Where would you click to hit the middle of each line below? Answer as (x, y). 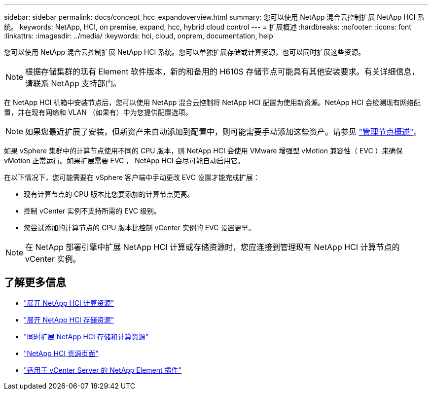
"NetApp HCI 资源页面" (61, 353)
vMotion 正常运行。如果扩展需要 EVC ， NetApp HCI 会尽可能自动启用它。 (124, 161)
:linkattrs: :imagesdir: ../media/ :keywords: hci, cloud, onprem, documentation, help (139, 36)
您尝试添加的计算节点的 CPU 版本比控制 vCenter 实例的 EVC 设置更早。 (140, 228)
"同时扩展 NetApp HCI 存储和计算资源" (86, 336)
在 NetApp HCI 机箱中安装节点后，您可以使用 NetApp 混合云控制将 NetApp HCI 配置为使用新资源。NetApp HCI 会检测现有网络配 (212, 102)
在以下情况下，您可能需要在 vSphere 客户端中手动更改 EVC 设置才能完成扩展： (132, 177)
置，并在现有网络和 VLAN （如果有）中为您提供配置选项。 (98, 112)
